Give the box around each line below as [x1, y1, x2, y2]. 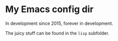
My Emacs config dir [5, 4, 94, 15]
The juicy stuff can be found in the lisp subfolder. [5, 30, 110, 36]
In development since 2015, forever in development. [5, 20, 113, 26]
